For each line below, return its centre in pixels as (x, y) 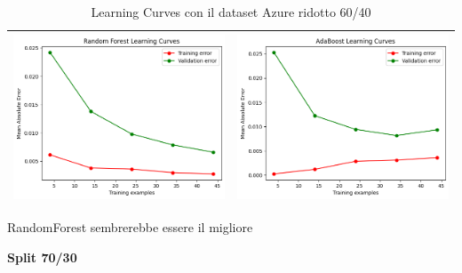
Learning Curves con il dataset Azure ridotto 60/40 (231, 12)
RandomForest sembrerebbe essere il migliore (130, 227)
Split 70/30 (42, 257)
